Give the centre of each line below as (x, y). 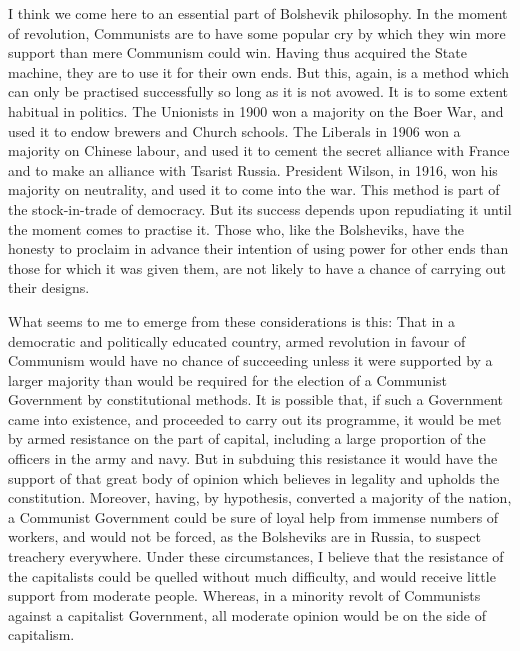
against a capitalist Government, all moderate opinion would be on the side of (247, 614)
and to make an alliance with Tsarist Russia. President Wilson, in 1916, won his (253, 169)
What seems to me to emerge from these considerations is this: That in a (232, 320)
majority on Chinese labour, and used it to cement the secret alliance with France (259, 150)
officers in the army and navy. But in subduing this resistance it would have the (253, 458)
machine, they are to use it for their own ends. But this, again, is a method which (259, 71)
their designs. (49, 287)
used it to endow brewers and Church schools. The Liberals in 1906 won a (234, 130)
